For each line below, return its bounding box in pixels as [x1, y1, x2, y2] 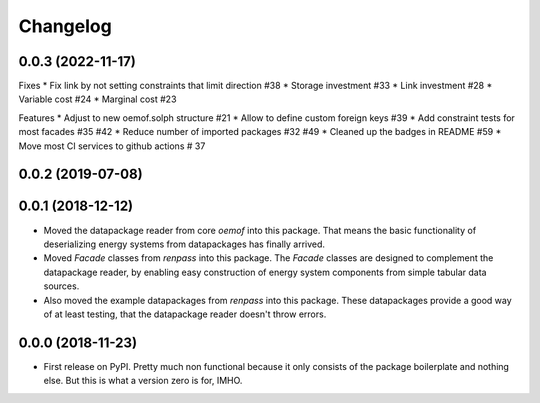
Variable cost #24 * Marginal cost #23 [18, 93, 177, 105]
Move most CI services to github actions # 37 [18, 140, 206, 152]
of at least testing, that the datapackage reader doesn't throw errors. [43, 308, 327, 320]
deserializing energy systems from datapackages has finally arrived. [43, 238, 325, 250]
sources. [43, 280, 80, 292]
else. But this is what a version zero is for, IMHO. [43, 375, 243, 387]
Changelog [18, 15, 112, 37]
